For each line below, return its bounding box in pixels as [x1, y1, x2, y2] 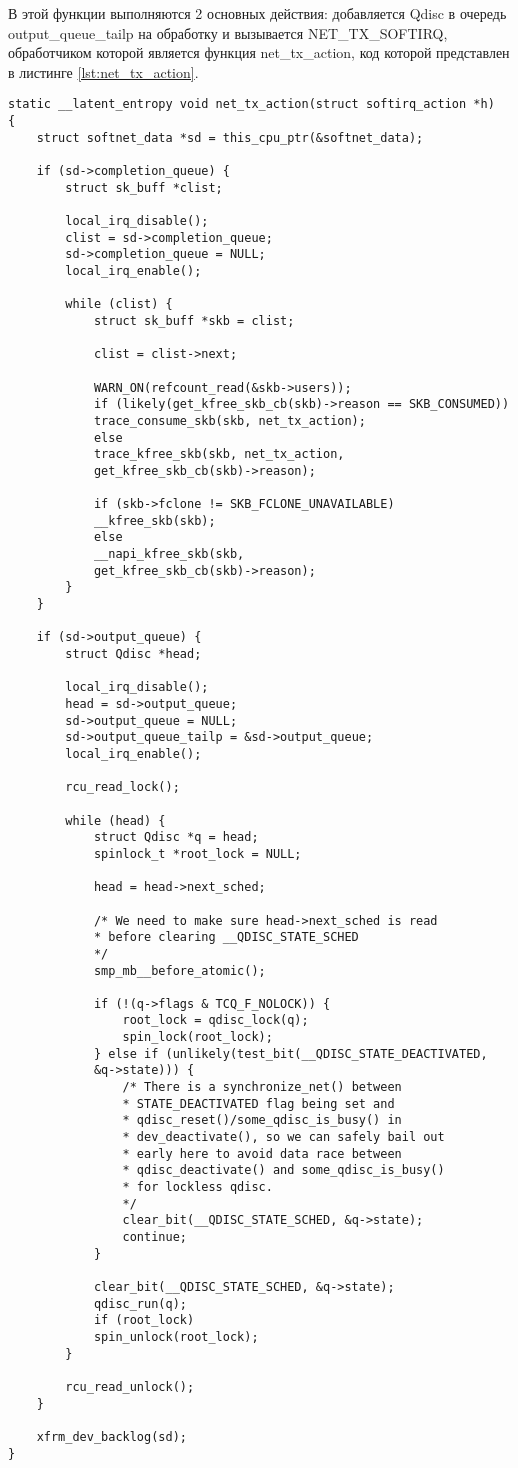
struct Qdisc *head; [65, 647, 202, 662]
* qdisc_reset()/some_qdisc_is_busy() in [122, 1113, 402, 1128]
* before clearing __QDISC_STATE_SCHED [93, 930, 359, 945]
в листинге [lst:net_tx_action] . [8, 61, 199, 82]
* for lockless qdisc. [122, 1180, 273, 1195]
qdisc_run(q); [93, 1296, 187, 1311]
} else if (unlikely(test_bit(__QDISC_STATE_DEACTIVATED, [93, 1046, 488, 1061]
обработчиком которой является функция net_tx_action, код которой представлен [8, 42, 510, 63]
